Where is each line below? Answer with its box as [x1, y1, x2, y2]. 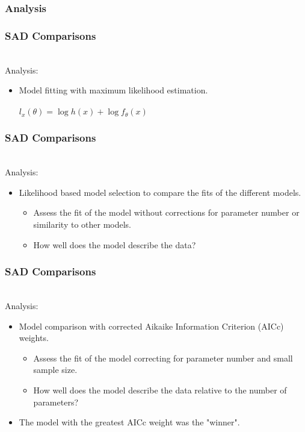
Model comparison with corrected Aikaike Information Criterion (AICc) [19, 319, 284, 332]
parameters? [33, 395, 79, 408]
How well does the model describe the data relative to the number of [33, 384, 287, 396]
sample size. [33, 363, 78, 376]
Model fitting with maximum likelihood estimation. [19, 84, 208, 96]
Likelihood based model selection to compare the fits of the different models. [19, 186, 301, 198]
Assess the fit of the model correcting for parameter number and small [33, 351, 293, 364]
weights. [19, 331, 49, 344]
